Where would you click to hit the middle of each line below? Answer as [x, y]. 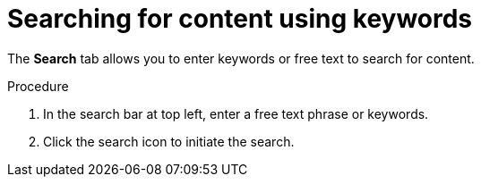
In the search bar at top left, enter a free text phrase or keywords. [236, 113]
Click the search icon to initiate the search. [169, 141]
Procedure [38, 86]
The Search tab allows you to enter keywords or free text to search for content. [241, 58]
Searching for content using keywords [240, 19]
